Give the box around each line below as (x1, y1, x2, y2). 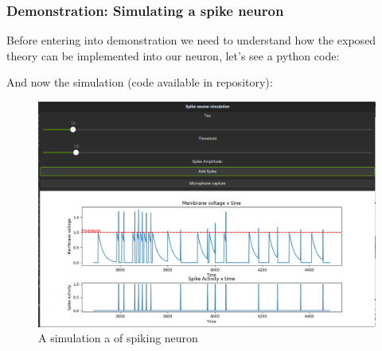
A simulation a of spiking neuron (38, 330, 198, 346)
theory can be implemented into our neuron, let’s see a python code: (6, 47, 340, 64)
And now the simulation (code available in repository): (6, 74, 273, 91)
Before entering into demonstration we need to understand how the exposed (6, 32, 376, 48)
